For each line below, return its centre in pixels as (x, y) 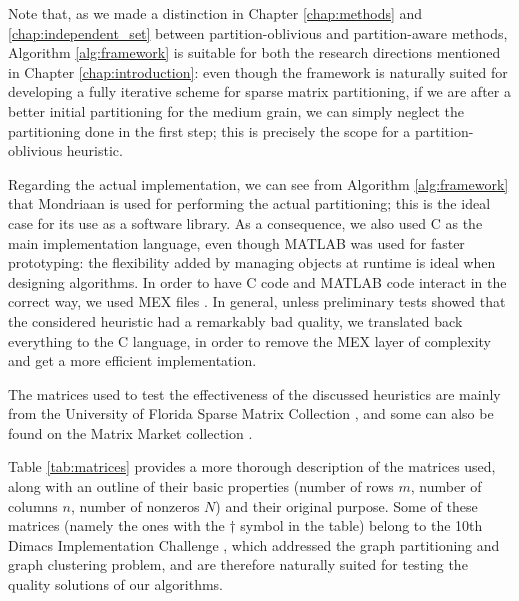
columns (33, 505)
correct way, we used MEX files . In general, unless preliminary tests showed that (257, 301)
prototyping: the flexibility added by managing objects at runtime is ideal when (252, 262)
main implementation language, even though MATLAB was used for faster (236, 242)
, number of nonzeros (135, 505)
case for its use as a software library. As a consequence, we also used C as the (245, 222)
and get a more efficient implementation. (132, 360)
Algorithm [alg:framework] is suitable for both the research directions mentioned (254, 52)
